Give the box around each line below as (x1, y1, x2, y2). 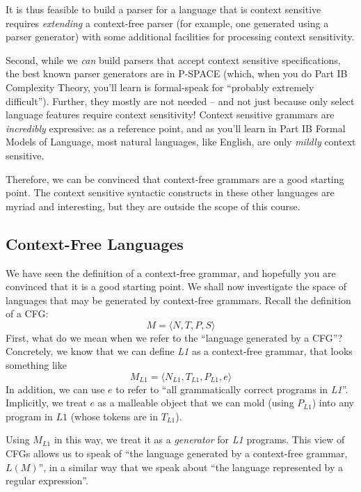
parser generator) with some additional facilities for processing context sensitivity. (6, 29, 355, 44)
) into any (312, 395, 354, 410)
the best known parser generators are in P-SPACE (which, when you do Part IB (6, 66, 348, 81)
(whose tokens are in (70, 408, 159, 423)
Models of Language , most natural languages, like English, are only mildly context (6, 134, 356, 149)
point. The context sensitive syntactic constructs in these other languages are (6, 185, 335, 200)
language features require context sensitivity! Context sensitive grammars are (6, 107, 335, 122)
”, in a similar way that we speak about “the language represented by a (38, 459, 344, 474)
